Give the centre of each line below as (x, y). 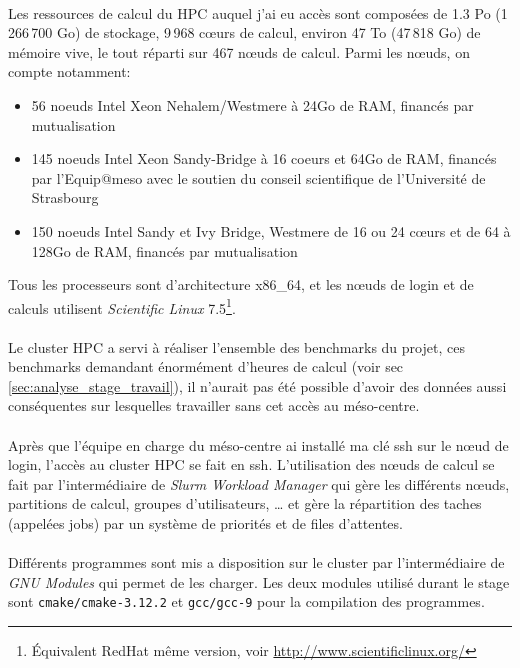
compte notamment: (69, 71)
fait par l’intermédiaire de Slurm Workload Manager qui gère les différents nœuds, (259, 483)
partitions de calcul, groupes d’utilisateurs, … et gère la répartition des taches (245, 503)
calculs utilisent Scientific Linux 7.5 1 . (122, 306)
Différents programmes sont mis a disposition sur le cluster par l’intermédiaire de (256, 562)
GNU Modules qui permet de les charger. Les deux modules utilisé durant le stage (259, 581)
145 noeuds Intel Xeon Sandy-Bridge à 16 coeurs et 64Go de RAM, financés (264, 158)
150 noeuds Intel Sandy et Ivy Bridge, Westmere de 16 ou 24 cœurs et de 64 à (271, 230)
